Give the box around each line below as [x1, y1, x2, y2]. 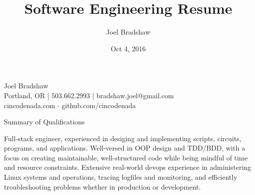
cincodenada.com [4, 100, 55, 110]
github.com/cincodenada [62, 100, 136, 110]
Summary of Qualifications [4, 117, 85, 127]
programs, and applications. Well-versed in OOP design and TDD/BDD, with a [4, 143, 245, 153]
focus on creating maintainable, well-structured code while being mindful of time [4, 152, 248, 162]
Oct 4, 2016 [110, 43, 146, 53]
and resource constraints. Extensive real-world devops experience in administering [4, 162, 251, 172]
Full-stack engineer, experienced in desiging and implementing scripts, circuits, [4, 133, 242, 143]
